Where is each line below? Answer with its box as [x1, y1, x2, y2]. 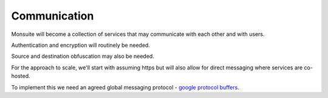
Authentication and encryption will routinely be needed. [11, 41, 150, 49]
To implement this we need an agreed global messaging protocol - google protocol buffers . [11, 83, 239, 91]
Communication [11, 9, 94, 23]
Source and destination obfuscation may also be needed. [11, 52, 154, 60]
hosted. [11, 72, 30, 80]
